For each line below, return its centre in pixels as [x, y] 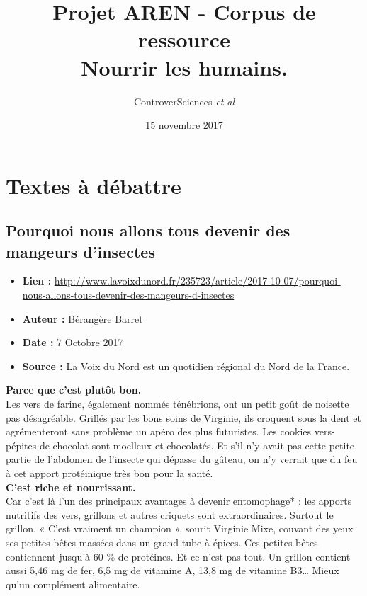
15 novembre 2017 [184, 125]
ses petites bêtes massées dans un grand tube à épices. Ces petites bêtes [162, 542]
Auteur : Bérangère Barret [83, 318]
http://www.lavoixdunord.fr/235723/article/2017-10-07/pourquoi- [197, 281]
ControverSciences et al [184, 101]
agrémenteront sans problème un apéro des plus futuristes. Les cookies [159, 431]
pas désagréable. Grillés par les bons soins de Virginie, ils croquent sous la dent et [183, 417]
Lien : [37, 281]
